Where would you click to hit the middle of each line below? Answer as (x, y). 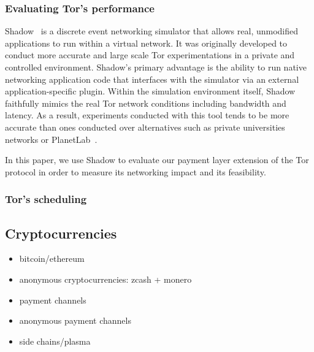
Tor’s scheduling (46, 199)
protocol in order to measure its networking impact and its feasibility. (136, 171)
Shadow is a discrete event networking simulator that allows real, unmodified (152, 31)
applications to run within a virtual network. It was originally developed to (146, 43)
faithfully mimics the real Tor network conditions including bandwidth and (146, 103)
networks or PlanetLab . (51, 139)
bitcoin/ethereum (52, 258)
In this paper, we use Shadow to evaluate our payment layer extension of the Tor (157, 160)
